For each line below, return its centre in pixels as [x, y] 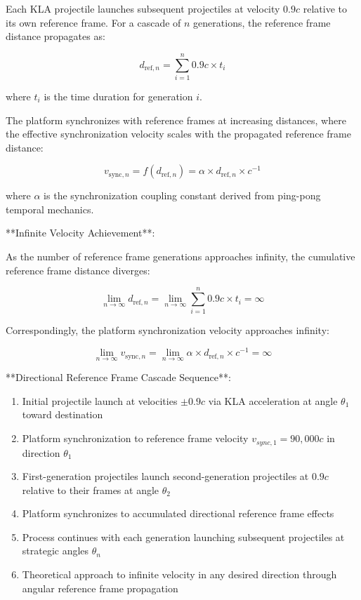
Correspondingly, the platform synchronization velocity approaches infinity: [168, 330]
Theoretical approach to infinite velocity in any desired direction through [179, 574]
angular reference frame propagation [100, 588]
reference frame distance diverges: [78, 270]
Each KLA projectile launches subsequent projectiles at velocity [143, 8]
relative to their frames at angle [91, 489]
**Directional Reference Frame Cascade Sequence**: [118, 377]
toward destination [63, 414]
